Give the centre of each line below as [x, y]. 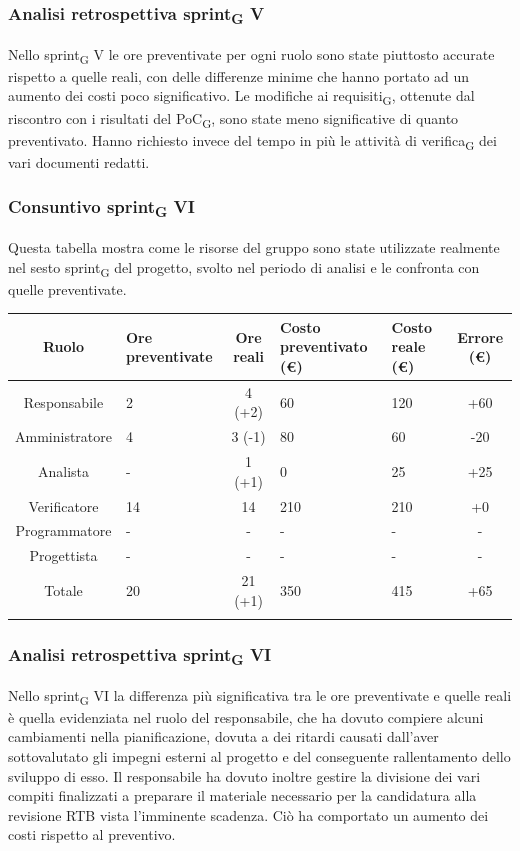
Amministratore [63, 436]
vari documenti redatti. [79, 161]
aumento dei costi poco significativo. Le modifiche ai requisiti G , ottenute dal [241, 97]
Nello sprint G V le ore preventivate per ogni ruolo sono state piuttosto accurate [251, 55]
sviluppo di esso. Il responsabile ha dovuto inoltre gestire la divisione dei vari [244, 775]
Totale [63, 589]
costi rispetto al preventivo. [92, 834]
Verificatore [63, 505]
